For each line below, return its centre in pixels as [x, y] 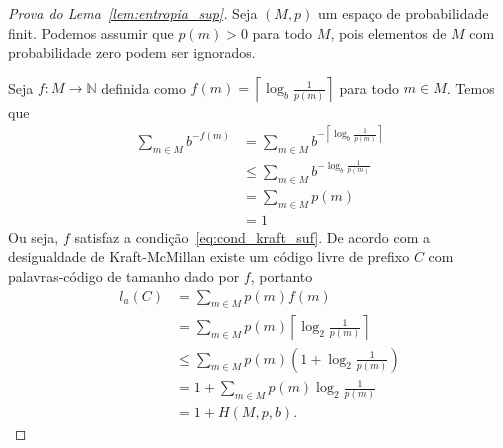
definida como [143, 87]
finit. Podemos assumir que [91, 32]
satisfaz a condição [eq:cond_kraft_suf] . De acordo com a [252, 236]
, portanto [281, 276]
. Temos [470, 87]
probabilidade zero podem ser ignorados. [132, 52]
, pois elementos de [388, 32]
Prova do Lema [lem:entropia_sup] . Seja [133, 13]
